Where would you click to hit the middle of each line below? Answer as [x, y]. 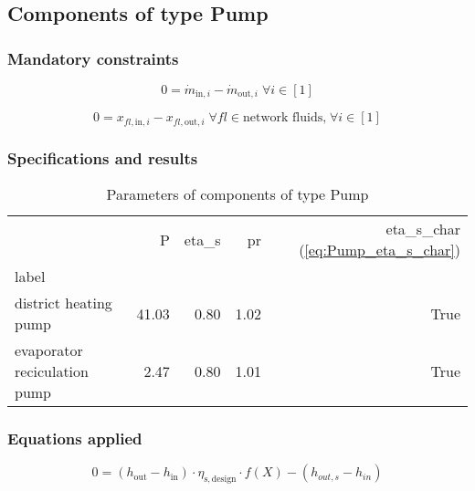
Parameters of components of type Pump [237, 194]
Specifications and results [103, 157]
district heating [63, 303]
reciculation [52, 371]
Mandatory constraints [93, 58]
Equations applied [75, 439]
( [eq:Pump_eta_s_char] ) [380, 250]
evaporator [49, 350]
